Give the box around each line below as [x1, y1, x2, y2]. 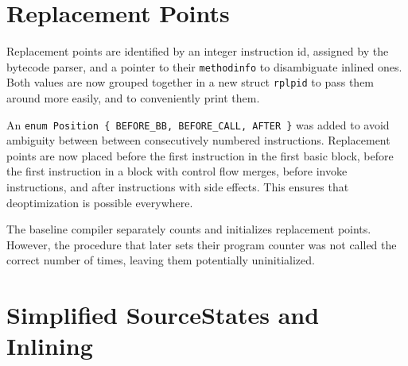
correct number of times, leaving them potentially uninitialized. [6, 252, 315, 268]
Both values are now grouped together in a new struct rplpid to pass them [6, 74, 375, 91]
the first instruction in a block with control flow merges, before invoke [6, 163, 348, 179]
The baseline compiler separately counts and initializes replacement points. [6, 221, 371, 237]
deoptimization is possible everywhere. [6, 194, 193, 210]
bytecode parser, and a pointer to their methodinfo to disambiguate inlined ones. [6, 58, 402, 75]
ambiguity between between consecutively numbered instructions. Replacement [6, 132, 391, 148]
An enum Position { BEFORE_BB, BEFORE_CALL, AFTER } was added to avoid [6, 116, 390, 133]
